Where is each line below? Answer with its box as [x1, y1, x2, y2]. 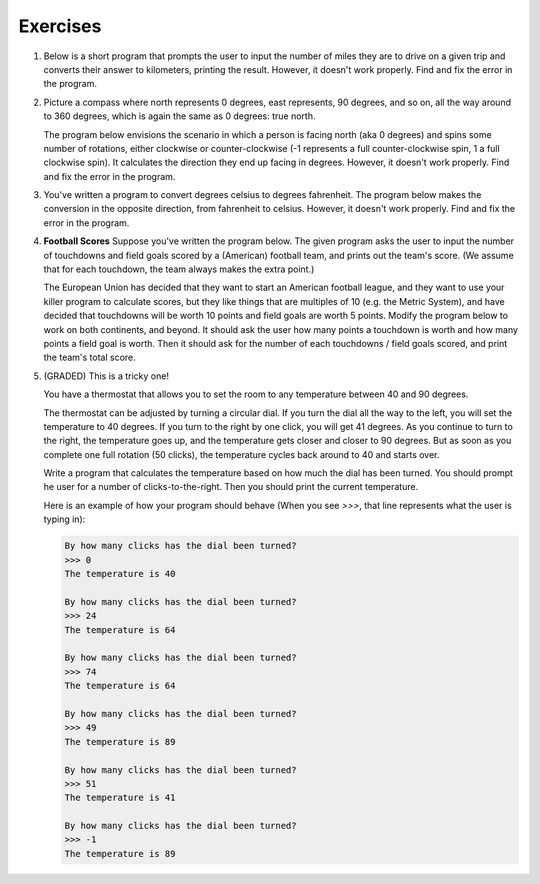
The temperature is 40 [64, 568, 176, 580]
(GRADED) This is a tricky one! [43, 370, 170, 382]
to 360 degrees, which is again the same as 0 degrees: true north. [43, 110, 316, 122]
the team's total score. [43, 351, 137, 364]
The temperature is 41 [64, 792, 176, 804]
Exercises [18, 15, 102, 37]
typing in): [43, 513, 86, 525]
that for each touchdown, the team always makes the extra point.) [43, 263, 315, 275]
